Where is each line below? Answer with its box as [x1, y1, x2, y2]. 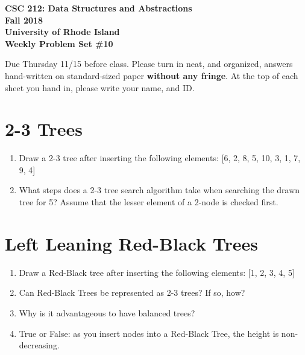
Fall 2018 [5, 13, 43, 26]
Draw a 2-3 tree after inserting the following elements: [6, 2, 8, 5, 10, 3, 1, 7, [19, 152, 301, 164]
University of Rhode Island [5, 25, 120, 38]
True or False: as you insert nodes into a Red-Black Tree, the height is [19, 327, 279, 339]
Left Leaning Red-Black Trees [5, 231, 258, 255]
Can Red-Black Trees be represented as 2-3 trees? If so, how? [19, 286, 245, 299]
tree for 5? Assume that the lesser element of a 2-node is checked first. [19, 196, 278, 208]
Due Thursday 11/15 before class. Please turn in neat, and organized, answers [5, 57, 293, 70]
